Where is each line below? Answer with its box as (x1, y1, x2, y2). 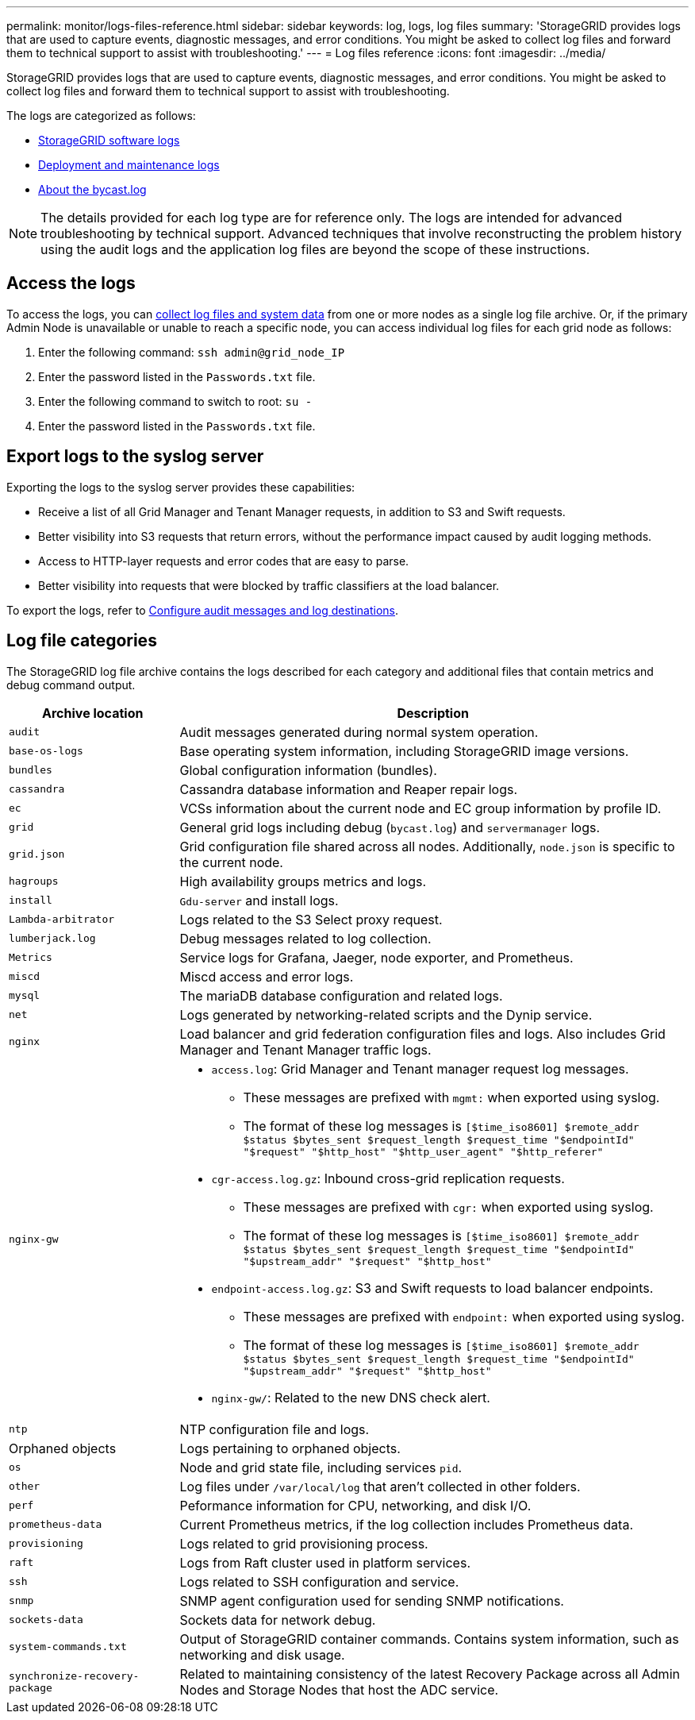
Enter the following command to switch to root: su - (38, 394, 313, 408)
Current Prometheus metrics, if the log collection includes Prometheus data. (179, 1516, 633, 1533)
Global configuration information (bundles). (179, 762, 437, 778)
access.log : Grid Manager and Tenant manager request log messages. (211, 1060, 629, 1077)
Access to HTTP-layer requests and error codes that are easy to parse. (38, 553, 409, 568)
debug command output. (6, 677, 136, 692)
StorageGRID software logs (38, 133, 180, 147)
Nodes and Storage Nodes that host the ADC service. (179, 1681, 499, 1698)
